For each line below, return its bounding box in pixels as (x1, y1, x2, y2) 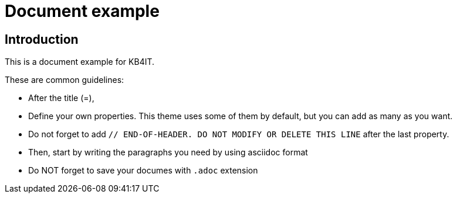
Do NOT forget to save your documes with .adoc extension (28, 165, 258, 176)
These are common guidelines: (5, 75, 124, 85)
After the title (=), (28, 93, 94, 103)
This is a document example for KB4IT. (5, 57, 155, 67)
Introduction (5, 32, 79, 47)
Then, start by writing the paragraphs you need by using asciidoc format (28, 147, 308, 158)
